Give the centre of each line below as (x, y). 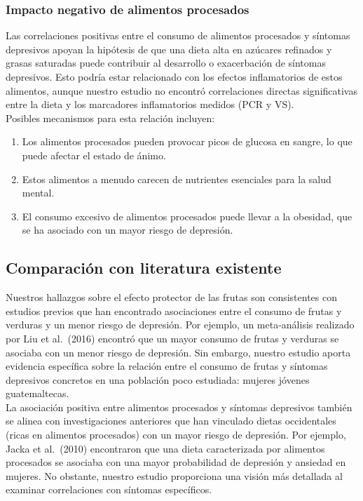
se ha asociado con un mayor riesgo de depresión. (128, 230)
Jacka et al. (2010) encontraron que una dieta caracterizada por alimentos (165, 448)
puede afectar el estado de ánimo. (94, 155)
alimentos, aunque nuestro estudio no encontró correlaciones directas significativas (181, 90)
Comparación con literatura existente (144, 268)
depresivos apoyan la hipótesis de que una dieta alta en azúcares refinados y (169, 49)
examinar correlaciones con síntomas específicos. (109, 489)
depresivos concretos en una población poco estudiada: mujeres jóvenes (158, 379)
